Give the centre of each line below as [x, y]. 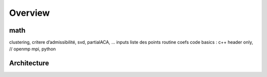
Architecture [29, 63]
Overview [29, 13]
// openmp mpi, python [33, 49]
